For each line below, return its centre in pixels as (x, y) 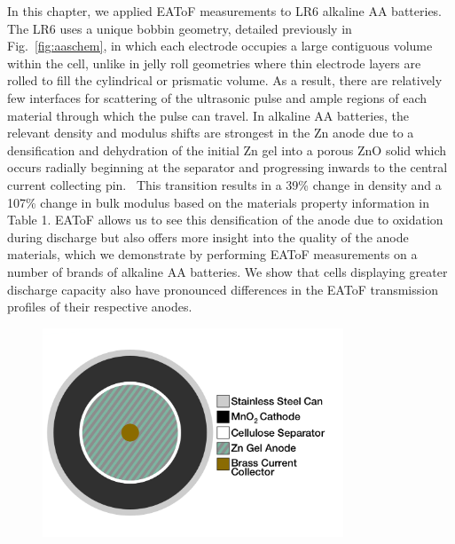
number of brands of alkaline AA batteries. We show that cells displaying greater (227, 271)
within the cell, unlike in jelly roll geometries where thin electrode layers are (214, 63)
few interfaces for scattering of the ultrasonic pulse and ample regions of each (217, 97)
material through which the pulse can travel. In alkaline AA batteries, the (208, 115)
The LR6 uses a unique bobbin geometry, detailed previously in (180, 28)
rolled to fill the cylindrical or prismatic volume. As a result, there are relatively (225, 80)
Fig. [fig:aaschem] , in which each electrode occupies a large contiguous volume (220, 46)
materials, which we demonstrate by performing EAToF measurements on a (212, 254)
